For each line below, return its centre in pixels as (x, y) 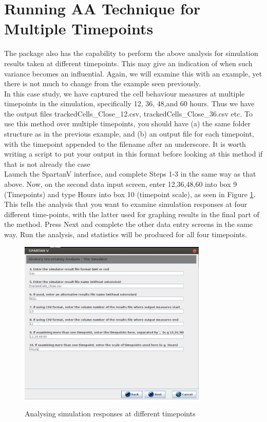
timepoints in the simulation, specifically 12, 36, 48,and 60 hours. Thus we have (129, 103)
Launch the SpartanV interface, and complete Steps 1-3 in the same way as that (130, 174)
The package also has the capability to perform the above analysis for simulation (131, 53)
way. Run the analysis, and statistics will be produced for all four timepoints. (126, 234)
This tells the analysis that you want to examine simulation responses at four (126, 204)
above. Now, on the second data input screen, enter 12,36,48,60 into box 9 (121, 184)
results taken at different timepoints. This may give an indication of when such (128, 63)
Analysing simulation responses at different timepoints (110, 414)
